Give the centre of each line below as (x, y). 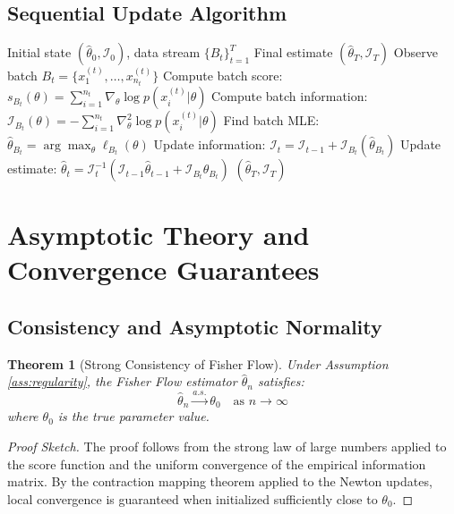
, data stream (163, 52)
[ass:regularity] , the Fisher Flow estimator (122, 381)
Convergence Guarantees (163, 270)
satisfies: (281, 381)
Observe (415, 52)
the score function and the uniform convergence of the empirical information (217, 463)
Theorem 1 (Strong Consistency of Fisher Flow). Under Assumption (198, 363)
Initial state (39, 52)
